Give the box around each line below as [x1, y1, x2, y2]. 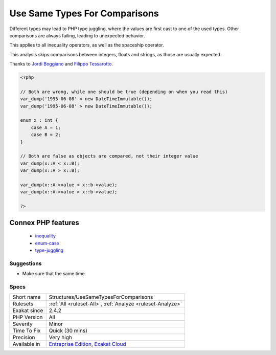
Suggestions [9, 260, 42, 267]
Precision [12, 334, 35, 341]
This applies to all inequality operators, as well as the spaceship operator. [9, 42, 165, 48]
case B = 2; [31, 132, 61, 138]
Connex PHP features [9, 218, 79, 227]
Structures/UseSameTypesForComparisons [49, 294, 153, 301]
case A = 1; [31, 124, 61, 130]
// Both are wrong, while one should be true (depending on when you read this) [20, 88, 228, 95]
